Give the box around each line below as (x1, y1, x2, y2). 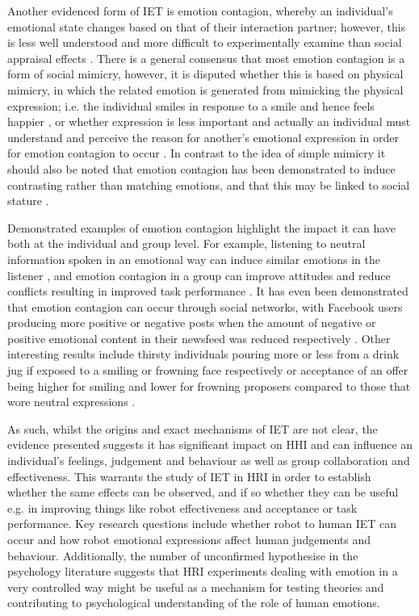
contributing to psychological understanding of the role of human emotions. (7, 594, 380, 611)
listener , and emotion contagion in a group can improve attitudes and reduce (7, 266, 391, 283)
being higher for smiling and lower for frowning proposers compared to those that (7, 377, 411, 394)
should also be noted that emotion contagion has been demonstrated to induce (7, 160, 396, 177)
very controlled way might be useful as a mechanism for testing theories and (7, 578, 384, 595)
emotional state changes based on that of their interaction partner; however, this (7, 18, 406, 35)
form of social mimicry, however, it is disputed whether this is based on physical (7, 65, 404, 82)
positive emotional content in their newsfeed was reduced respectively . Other (7, 329, 391, 346)
